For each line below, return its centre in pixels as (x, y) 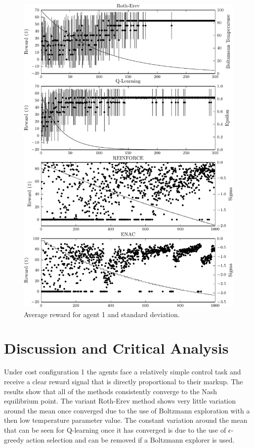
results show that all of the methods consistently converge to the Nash (111, 391)
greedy (14, 439)
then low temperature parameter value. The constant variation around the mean (126, 420)
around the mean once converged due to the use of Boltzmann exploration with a (127, 410)
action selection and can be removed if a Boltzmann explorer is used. (130, 439)
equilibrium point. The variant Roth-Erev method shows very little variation (120, 401)
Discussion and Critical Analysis (116, 348)
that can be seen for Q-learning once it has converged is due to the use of (115, 429)
